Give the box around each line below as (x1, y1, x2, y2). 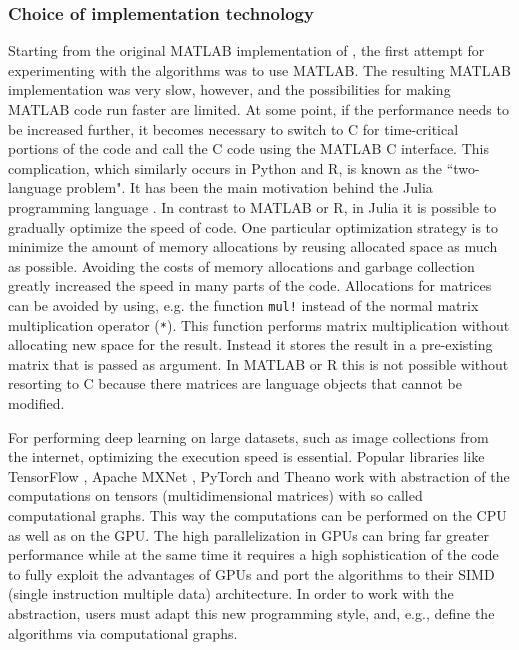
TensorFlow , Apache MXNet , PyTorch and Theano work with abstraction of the (8, 465, 510, 486)
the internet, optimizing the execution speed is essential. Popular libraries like (8, 446, 485, 467)
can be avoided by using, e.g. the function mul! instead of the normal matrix (8, 294, 479, 315)
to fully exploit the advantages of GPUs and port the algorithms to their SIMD (8, 563, 495, 584)
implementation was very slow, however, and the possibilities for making (8, 79, 451, 100)
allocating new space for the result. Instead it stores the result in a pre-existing (8, 334, 493, 355)
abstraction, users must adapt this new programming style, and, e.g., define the (8, 602, 495, 623)
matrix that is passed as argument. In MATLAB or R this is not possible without (8, 353, 509, 374)
